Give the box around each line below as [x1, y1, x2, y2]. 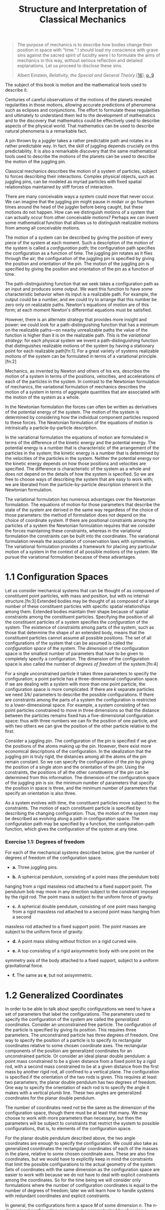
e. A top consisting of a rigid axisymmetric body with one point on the [12, 948, 154, 954]
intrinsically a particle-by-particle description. [5, 425, 98, 431]
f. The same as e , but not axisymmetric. [12, 972, 93, 978]
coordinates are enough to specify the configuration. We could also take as [5, 1140, 158, 1146]
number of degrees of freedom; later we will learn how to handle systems [5, 1188, 154, 1194]
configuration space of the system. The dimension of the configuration [5, 645, 149, 651]
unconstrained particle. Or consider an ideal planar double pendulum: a [5, 1053, 150, 1059]
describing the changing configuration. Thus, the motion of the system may [5, 810, 159, 816]
